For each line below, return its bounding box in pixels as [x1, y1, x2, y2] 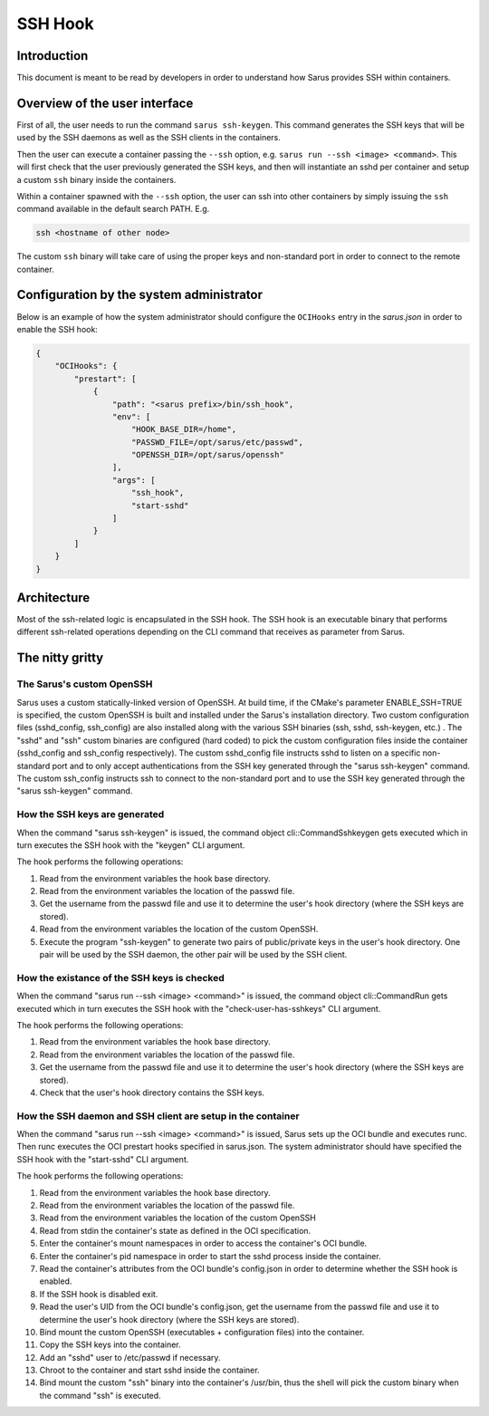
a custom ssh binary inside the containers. [16, 174, 177, 185]
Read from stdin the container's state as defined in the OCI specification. [39, 1225, 312, 1236]
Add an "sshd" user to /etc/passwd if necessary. [39, 1352, 221, 1363]
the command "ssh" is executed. [39, 1390, 162, 1401]
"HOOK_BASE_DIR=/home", [131, 424, 237, 435]
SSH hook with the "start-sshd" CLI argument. [16, 1153, 189, 1164]
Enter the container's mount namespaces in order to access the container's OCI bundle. [39, 1238, 368, 1249]
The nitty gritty [16, 650, 104, 666]
